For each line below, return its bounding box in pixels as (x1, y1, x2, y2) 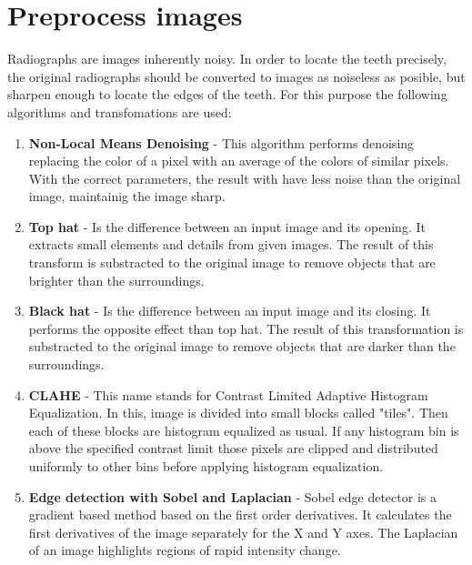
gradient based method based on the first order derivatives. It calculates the (28, 505, 452, 524)
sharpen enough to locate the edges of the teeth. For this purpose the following (7, 85, 447, 104)
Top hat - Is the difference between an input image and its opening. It (28, 217, 426, 236)
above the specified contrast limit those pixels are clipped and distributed (28, 439, 438, 458)
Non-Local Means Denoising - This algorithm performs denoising (28, 133, 415, 152)
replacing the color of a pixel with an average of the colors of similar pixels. (28, 151, 449, 170)
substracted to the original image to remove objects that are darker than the (28, 337, 456, 356)
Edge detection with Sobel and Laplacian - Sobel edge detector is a (28, 487, 437, 506)
